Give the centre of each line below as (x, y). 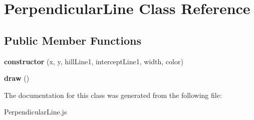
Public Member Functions (73, 40)
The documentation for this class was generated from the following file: (113, 95)
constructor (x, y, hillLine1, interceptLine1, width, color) (94, 61)
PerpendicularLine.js (36, 112)
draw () (17, 78)
